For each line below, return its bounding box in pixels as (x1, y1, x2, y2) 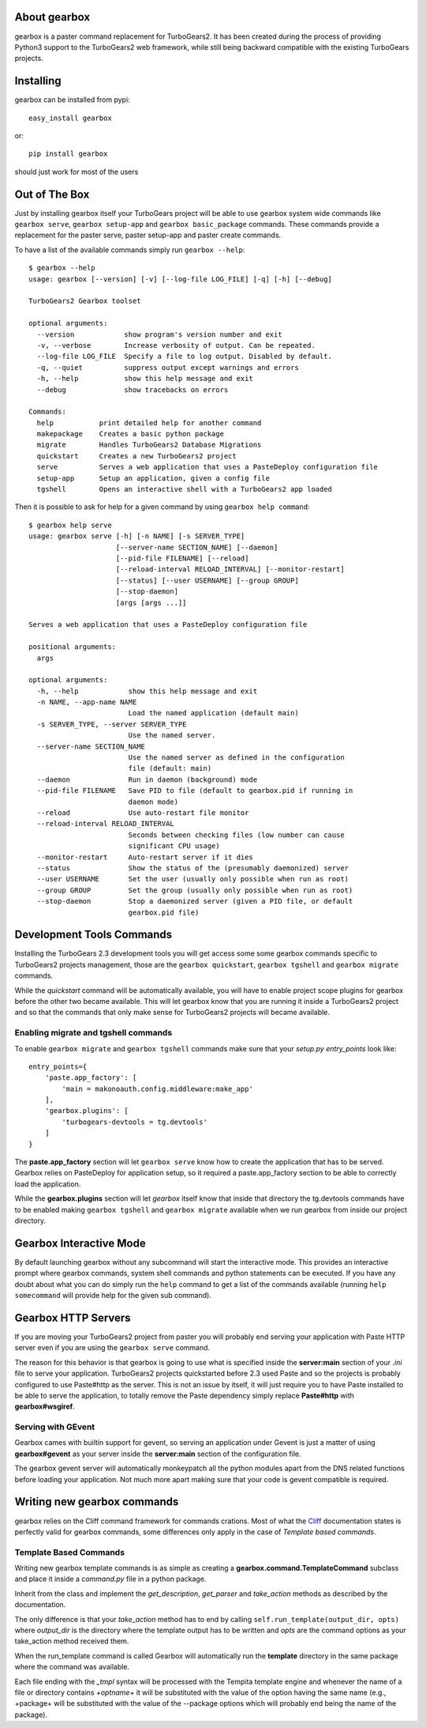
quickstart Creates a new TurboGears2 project (36, 451, 237, 460)
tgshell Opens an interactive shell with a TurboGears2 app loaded (36, 485, 333, 494)
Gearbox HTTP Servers (14, 1311, 131, 1324)
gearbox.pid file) (128, 907, 200, 917)
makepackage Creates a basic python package (36, 429, 225, 439)
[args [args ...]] (115, 598, 187, 607)
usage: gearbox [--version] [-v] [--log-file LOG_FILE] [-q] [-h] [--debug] (28, 274, 333, 284)
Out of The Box (14, 187, 90, 201)
